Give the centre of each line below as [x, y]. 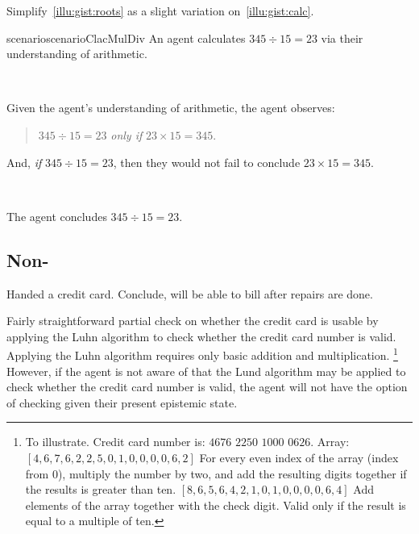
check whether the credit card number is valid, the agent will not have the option [207, 387]
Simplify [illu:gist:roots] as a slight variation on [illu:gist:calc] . [160, 10]
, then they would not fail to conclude [207, 162]
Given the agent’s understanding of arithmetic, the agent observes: [171, 108]
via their [342, 38]
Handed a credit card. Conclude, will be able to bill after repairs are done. [190, 293]
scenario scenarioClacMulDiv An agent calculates [126, 38]
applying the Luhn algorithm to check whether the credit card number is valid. [201, 336]
